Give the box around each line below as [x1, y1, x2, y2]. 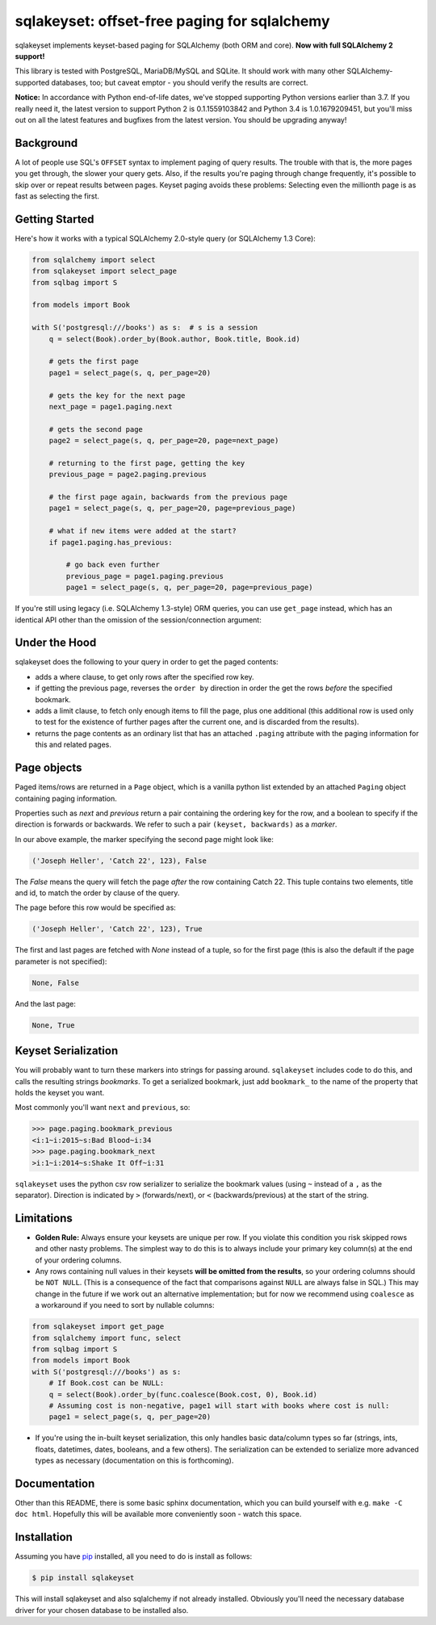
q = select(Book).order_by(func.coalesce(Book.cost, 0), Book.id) [48, 1389, 318, 1399]
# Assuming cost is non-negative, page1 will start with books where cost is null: [48, 1401, 390, 1410]
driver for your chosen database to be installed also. [15, 1605, 189, 1615]
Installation [15, 1531, 73, 1544]
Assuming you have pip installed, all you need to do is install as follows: [15, 1552, 253, 1561]
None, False [31, 978, 80, 987]
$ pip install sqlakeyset [31, 1573, 135, 1582]
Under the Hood [15, 636, 97, 650]
